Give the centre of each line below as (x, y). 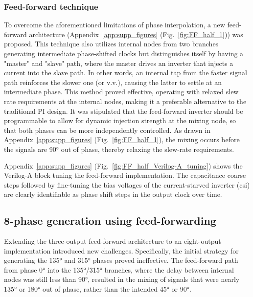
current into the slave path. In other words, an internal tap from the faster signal (126, 73)
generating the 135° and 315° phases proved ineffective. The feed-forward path (121, 260)
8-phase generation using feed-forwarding (110, 221)
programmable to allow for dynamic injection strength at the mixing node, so (120, 120)
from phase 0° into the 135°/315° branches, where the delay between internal (119, 269)
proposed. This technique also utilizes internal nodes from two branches (111, 44)
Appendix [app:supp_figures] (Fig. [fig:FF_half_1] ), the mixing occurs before (122, 139)
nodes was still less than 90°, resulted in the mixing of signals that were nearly (122, 279)
